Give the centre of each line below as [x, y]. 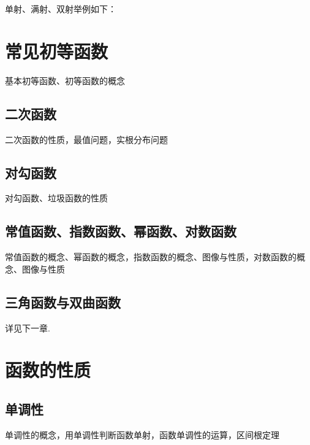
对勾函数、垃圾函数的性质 [56, 198]
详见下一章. [28, 327]
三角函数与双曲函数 [63, 302]
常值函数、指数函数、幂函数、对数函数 [121, 231]
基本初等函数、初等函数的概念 [65, 80]
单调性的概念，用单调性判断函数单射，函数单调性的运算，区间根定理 [142, 434]
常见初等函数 [57, 51]
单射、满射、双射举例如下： [61, 9]
